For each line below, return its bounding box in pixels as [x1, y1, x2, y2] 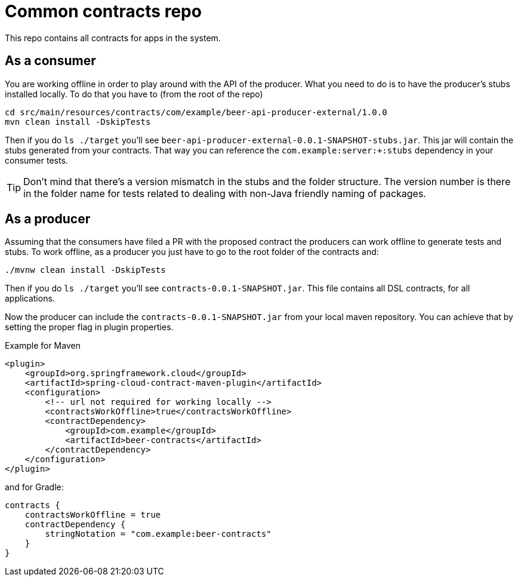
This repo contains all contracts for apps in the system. [5, 32, 221, 43]
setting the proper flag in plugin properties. [5, 322, 174, 333]
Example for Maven [5, 340, 81, 351]
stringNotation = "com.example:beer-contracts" [45, 529, 272, 539]
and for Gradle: [5, 482, 64, 493]
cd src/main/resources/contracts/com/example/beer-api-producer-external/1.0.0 [5, 107, 387, 117]
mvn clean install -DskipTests [5, 116, 151, 127]
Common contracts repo [5, 1, 202, 21]
